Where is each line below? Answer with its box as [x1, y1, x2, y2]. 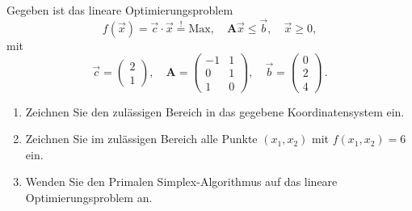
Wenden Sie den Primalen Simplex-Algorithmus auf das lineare [25, 173, 338, 190]
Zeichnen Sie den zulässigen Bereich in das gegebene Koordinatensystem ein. [25, 103, 405, 120]
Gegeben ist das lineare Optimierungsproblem [6, 2, 233, 18]
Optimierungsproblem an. [25, 188, 153, 205]
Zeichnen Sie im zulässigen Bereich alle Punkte [25, 130, 258, 147]
